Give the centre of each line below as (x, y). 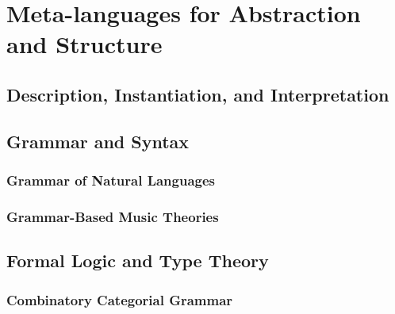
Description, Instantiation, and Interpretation (198, 94)
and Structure (84, 44)
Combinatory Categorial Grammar (120, 299)
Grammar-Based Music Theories (113, 216)
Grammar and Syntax (98, 141)
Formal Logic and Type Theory (138, 260)
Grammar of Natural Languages (111, 180)
